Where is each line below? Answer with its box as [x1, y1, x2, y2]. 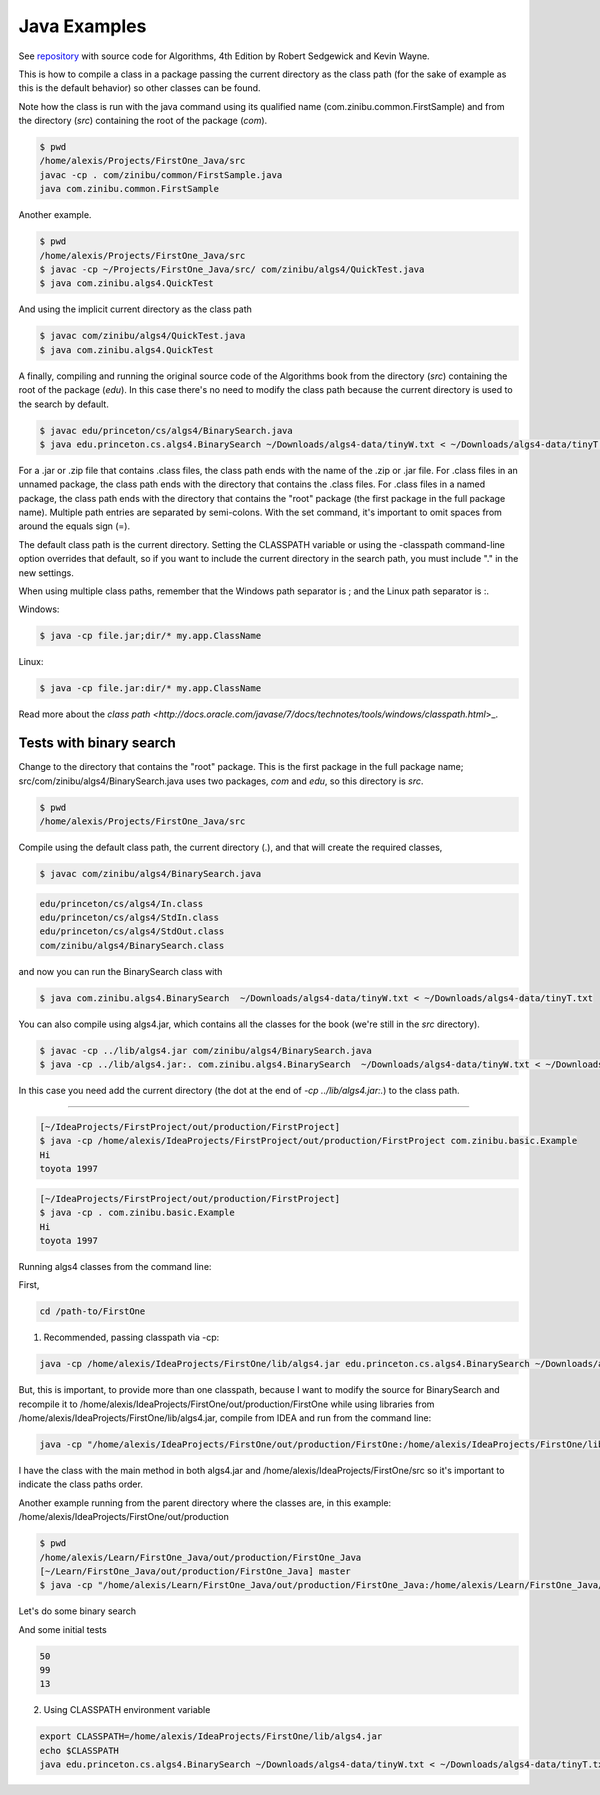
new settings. [18, 566, 74, 579]
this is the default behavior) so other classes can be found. [18, 82, 261, 94]
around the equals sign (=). [18, 520, 130, 532]
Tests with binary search [18, 735, 177, 752]
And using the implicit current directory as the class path [18, 303, 252, 315]
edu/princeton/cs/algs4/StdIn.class [39, 911, 220, 923]
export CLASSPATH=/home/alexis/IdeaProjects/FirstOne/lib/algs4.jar [39, 1731, 383, 1742]
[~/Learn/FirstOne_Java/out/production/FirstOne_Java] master [39, 1565, 351, 1577]
